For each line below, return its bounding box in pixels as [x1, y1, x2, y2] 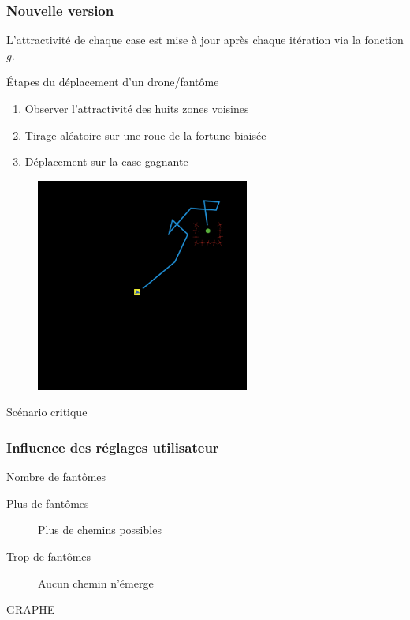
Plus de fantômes [6, 494, 89, 511]
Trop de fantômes [6, 547, 91, 564]
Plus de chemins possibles [38, 521, 162, 538]
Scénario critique [6, 404, 88, 420]
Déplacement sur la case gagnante [24, 153, 188, 170]
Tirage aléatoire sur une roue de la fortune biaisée [24, 126, 266, 143]
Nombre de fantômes [6, 468, 106, 485]
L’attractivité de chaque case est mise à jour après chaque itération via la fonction [6, 32, 404, 48]
